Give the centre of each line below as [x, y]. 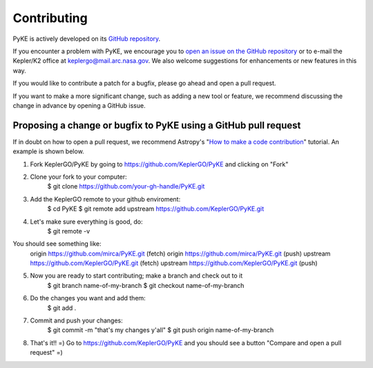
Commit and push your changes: [77, 320]
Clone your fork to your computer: [78, 177]
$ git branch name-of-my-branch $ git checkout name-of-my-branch [146, 285]
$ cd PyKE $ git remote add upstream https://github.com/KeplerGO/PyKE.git [156, 209]
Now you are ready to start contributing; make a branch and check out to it [136, 275]
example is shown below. [48, 151]
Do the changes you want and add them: [88, 298]
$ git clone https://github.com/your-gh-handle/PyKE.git [126, 186]
